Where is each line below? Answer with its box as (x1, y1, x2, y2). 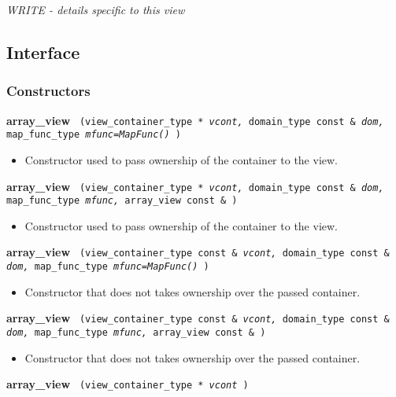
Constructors (6, 81, 91, 101)
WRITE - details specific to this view (6, 2, 185, 17)
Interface (6, 39, 80, 64)
